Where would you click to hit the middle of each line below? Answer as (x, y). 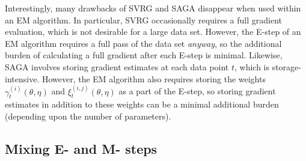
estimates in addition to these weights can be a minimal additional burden (142, 104)
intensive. (22, 78)
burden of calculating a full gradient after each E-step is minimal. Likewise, (144, 55)
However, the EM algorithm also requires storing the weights (154, 78)
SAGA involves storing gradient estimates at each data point (117, 66)
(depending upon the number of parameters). (88, 116)
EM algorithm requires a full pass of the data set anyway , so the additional (143, 43)
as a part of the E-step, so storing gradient (197, 91)
